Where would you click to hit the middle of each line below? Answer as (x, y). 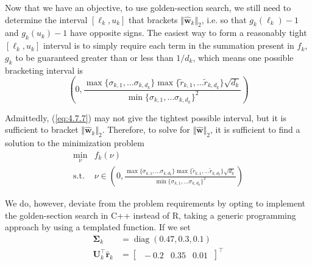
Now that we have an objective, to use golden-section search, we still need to (148, 7)
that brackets (153, 19)
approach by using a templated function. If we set (98, 227)
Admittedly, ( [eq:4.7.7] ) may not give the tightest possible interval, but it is (146, 117)
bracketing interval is (44, 70)
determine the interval (46, 19)
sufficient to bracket (42, 129)
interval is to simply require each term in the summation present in (168, 45)
